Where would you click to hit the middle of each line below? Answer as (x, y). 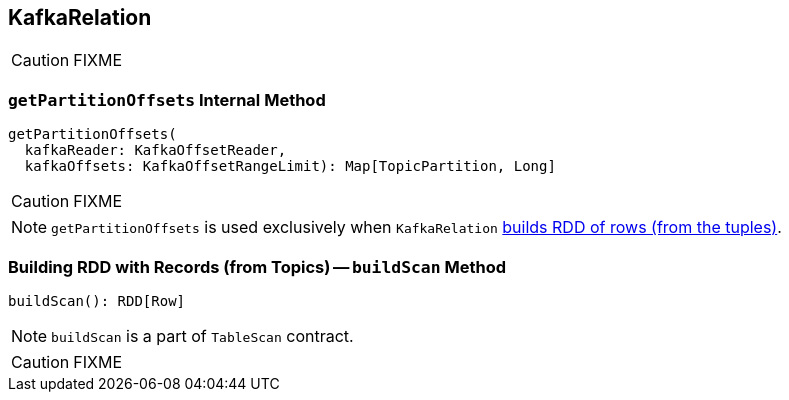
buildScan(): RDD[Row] (97, 300)
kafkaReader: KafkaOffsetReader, (155, 150)
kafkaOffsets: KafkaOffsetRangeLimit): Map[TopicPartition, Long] (290, 166)
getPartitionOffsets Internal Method (167, 99)
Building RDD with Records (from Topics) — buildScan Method (257, 266)
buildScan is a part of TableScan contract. (202, 335)
